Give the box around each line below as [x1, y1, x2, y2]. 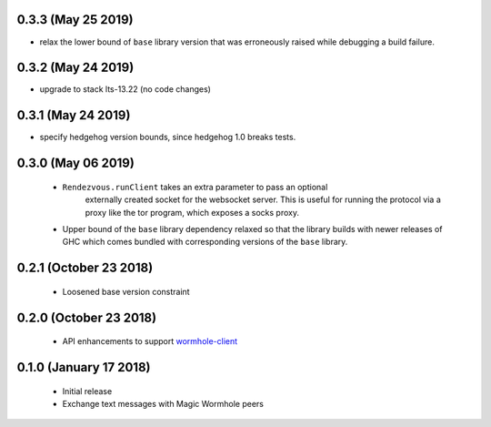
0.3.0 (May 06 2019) [16, 156, 135, 171]
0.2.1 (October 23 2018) [16, 260, 154, 276]
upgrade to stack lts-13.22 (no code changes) [39, 84, 211, 95]
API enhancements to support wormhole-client [62, 336, 238, 347]
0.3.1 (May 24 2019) [16, 107, 131, 123]
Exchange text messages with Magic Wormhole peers [62, 398, 264, 409]
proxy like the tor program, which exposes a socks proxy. [85, 207, 300, 218]
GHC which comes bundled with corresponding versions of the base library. [62, 237, 348, 248]
